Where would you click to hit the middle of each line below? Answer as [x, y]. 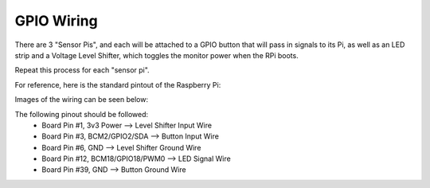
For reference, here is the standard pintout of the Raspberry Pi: [118, 84]
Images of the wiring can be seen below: [82, 100]
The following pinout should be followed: [82, 114]
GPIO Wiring [57, 21]
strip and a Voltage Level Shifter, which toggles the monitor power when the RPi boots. [156, 55]
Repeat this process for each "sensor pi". [82, 70]
